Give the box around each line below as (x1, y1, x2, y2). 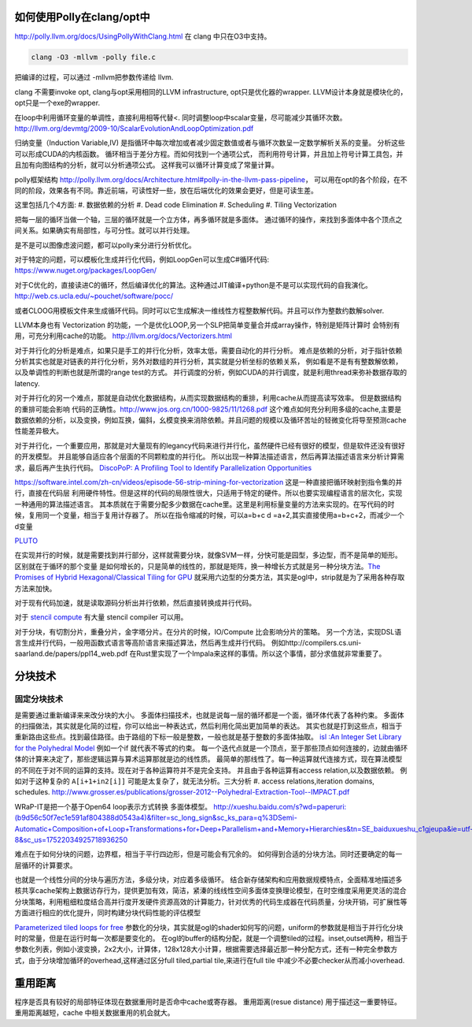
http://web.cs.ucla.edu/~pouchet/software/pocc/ (14, 292, 174, 301)
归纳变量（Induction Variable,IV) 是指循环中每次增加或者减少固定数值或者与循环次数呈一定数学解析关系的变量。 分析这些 (14, 138, 405, 147)
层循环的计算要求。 (14, 860, 77, 870)
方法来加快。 (14, 583, 57, 593)
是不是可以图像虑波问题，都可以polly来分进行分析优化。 (14, 240, 196, 250)
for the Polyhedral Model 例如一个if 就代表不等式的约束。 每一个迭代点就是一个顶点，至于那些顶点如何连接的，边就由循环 (14, 743, 408, 753)
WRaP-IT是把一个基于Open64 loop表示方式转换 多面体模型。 (14, 802, 212, 811)
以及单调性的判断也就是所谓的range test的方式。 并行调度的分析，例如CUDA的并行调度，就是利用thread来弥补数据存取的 (14, 367, 407, 378)
